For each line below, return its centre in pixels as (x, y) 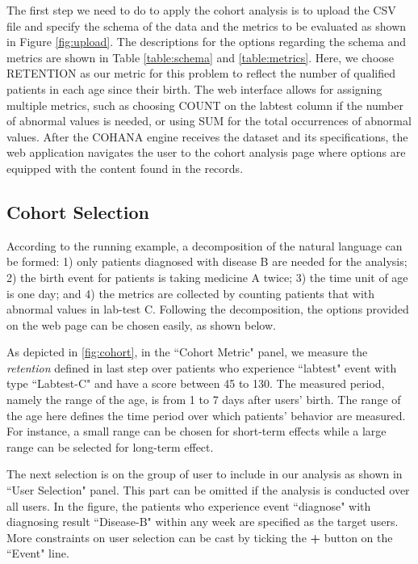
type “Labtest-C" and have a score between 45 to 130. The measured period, (196, 383)
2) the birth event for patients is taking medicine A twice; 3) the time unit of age (207, 277)
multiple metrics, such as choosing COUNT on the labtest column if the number (205, 105)
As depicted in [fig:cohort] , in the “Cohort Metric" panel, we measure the (187, 352)
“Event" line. (38, 553)
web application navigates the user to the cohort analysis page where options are (206, 152)
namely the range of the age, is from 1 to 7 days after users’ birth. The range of (204, 400)
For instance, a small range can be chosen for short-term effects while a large (196, 431)
